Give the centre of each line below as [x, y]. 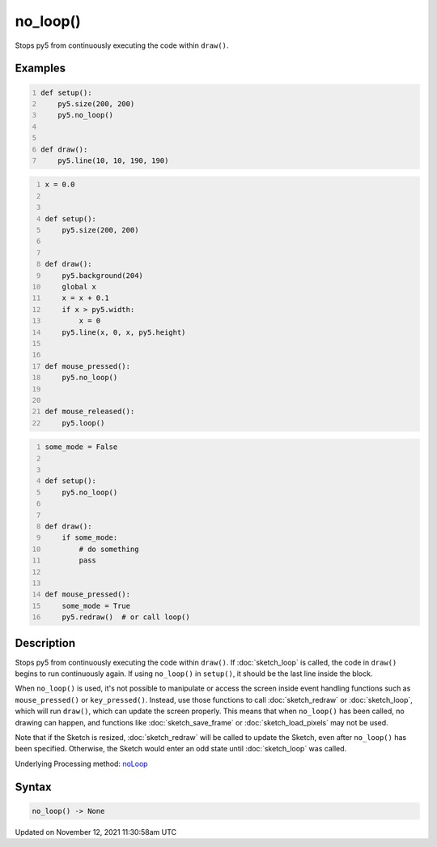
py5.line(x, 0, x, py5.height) [124, 332]
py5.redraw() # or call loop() [126, 617]
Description [45, 643]
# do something [109, 549]
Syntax [33, 787]
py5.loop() [83, 423]
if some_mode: [90, 538]
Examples [40, 68]
